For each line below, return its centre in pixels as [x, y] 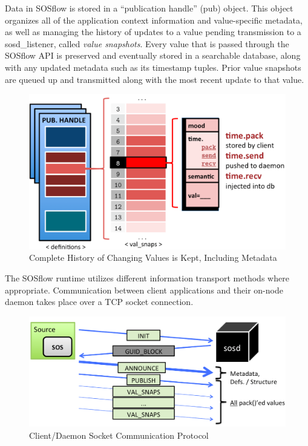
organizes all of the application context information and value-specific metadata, [154, 20]
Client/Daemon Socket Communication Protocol [119, 435]
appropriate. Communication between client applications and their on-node [144, 290]
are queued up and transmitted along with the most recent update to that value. [155, 79]
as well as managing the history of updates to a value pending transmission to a [153, 32]
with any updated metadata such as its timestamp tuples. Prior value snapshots [153, 67]
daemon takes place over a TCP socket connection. [99, 302]
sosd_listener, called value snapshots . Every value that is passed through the [147, 43]
